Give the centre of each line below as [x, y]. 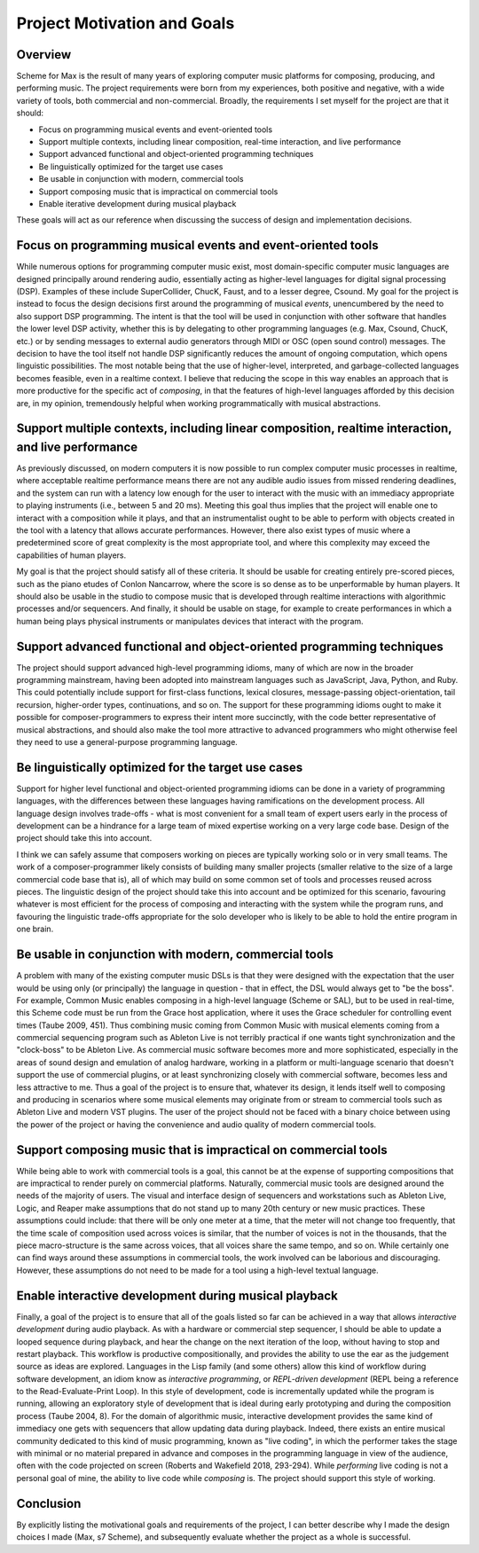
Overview [44, 55]
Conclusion [49, 1503]
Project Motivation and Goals [126, 23]
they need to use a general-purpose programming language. [127, 742]
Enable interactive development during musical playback [177, 1295]
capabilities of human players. [71, 555]
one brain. [35, 929]
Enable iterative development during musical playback [137, 203]
